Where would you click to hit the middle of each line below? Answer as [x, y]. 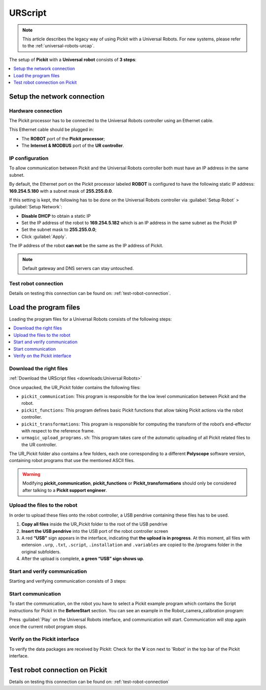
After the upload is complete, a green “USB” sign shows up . [83, 559]
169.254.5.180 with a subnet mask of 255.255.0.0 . [61, 191]
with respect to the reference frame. [58, 430]
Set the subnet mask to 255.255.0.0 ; [59, 230]
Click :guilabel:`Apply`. [44, 236]
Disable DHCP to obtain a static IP [56, 216]
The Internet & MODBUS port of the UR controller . [73, 146]
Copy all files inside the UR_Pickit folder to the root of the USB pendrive [94, 524]
